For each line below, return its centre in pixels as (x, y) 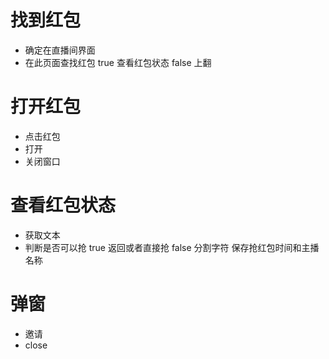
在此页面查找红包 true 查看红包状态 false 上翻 (118, 62)
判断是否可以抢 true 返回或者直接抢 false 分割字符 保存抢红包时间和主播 (172, 247)
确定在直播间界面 (60, 50)
